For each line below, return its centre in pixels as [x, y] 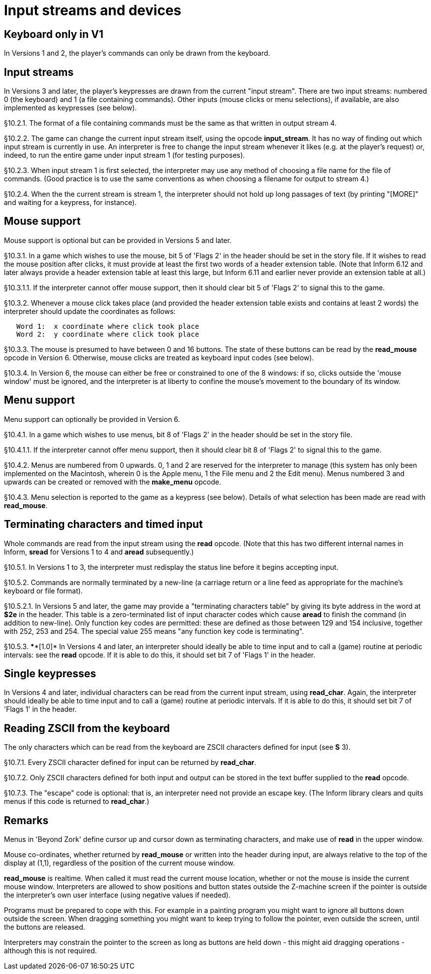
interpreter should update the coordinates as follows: [90, 311]
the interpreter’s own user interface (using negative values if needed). [117, 895]
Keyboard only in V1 [54, 34]
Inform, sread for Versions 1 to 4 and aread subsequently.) [99, 552]
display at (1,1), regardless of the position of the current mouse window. [119, 863]
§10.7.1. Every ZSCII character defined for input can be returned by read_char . [130, 763]
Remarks [26, 820]
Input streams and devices [93, 10]
